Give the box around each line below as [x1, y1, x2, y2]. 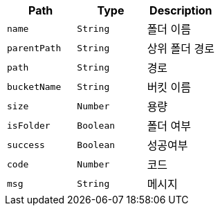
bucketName [7, 81, 62, 92]
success [7, 139, 45, 150]
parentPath [7, 42, 62, 53]
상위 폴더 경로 [147, 42, 214, 55]
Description [149, 3, 212, 17]
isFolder [7, 120, 51, 131]
